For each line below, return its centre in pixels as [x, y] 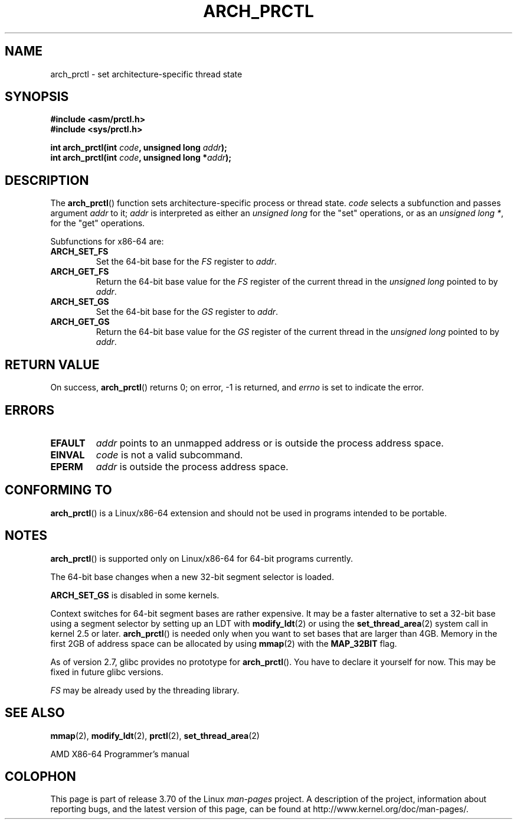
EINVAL [68, 455]
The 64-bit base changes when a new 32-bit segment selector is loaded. [192, 577]
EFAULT [68, 443]
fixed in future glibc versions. [107, 672]
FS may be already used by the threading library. [145, 690]
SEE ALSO [35, 713]
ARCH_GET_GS [80, 322]
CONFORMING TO [58, 490]
